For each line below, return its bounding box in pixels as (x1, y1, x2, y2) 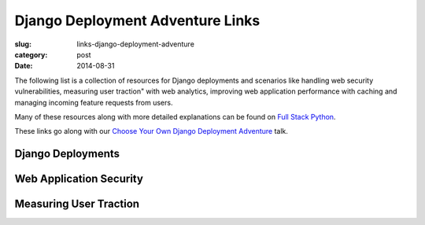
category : (14, 50, 48, 59)
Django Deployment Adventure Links (14, 12, 261, 29)
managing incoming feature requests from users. (14, 98, 173, 107)
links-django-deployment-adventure (76, 39, 194, 49)
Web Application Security (14, 172, 143, 186)
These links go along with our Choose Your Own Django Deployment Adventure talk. (14, 127, 289, 136)
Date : (14, 61, 33, 71)
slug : (14, 39, 31, 49)
